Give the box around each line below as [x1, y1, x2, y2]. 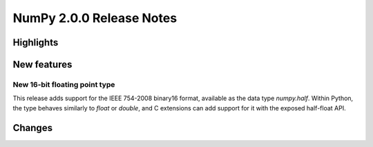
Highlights [12, 37, 59, 48]
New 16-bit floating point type [12, 79, 115, 89]
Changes [12, 121, 53, 134]
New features [12, 59, 73, 70]
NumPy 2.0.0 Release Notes [12, 10, 178, 26]
